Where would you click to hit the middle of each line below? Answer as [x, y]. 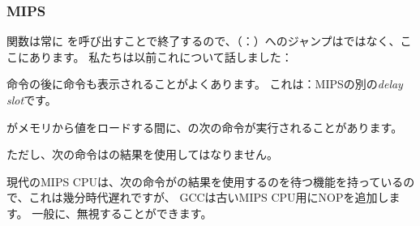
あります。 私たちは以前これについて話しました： [161, 56]
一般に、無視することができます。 [122, 213]
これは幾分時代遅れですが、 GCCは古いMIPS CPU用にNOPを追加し [209, 197]
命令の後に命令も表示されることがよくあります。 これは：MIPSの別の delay [205, 84]
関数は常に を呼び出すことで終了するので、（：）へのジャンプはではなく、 [204, 41]
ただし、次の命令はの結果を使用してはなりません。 [142, 154]
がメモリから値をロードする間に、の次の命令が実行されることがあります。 [205, 127]
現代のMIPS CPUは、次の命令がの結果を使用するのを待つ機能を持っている [205, 181]
